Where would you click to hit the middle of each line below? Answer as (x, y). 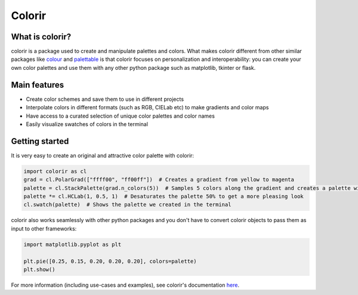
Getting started (40, 141)
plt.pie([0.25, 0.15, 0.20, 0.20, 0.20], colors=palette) (110, 261)
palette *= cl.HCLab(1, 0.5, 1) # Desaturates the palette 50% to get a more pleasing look (163, 196)
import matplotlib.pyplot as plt (72, 244)
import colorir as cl (55, 171)
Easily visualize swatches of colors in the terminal (87, 124)
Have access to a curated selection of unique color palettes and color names (120, 116)
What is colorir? (41, 37)
